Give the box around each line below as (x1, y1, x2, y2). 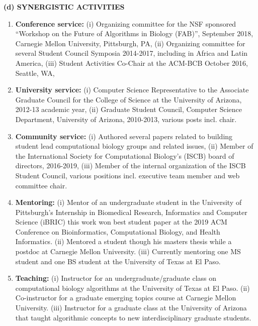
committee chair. (15, 180, 67, 190)
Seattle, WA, (15, 67, 55, 78)
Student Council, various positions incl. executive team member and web (15, 170, 240, 180)
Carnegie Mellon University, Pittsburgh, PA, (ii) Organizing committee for (15, 38, 245, 48)
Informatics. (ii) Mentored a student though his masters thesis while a (15, 236, 232, 247)
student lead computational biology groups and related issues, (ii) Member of (15, 141, 253, 151)
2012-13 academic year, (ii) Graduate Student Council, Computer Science (15, 104, 242, 115)
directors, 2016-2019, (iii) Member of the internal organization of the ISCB (15, 160, 246, 171)
